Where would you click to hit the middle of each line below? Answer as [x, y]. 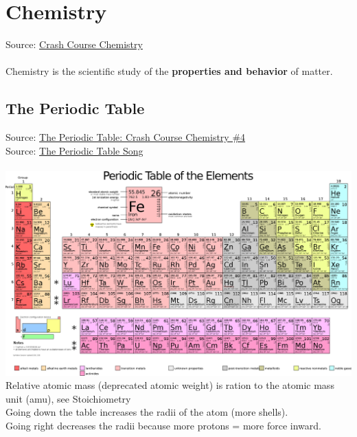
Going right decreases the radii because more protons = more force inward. [163, 426]
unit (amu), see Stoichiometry [68, 398]
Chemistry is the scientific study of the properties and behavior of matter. [169, 71]
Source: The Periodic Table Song [74, 150]
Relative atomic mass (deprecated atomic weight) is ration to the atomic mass [170, 385]
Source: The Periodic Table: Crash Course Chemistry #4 [126, 137]
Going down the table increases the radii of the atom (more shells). [147, 412]
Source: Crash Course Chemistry [74, 44]
